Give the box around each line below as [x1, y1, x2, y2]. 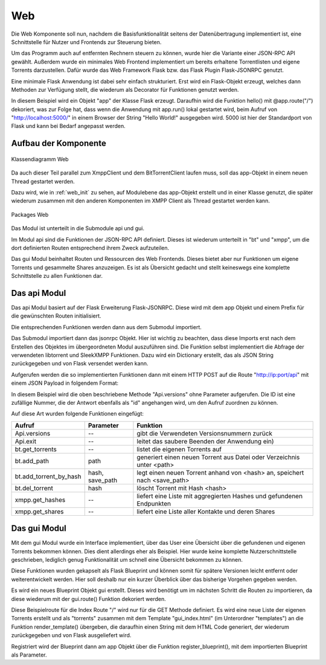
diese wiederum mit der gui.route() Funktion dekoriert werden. [11, 595, 166, 602]
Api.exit [14, 437, 36, 445]
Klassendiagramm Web [11, 155, 69, 162]
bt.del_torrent [14, 484, 54, 492]
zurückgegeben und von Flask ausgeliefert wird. [11, 632, 132, 639]
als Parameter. [11, 651, 47, 658]
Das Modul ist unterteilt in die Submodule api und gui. [11, 225, 145, 232]
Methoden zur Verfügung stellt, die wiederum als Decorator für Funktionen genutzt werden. [11, 86, 239, 93]
